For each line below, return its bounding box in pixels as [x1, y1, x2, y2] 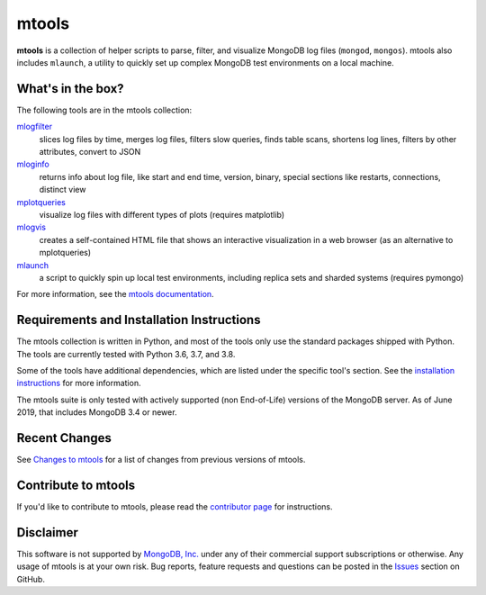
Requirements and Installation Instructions [16, 312, 261, 328]
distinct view [39, 185, 86, 195]
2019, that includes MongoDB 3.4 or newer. [16, 407, 177, 418]
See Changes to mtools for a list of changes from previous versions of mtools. [16, 455, 306, 465]
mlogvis [16, 221, 47, 233]
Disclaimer [16, 525, 78, 540]
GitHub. [16, 573, 45, 584]
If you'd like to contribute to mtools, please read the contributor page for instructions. [16, 500, 333, 512]
